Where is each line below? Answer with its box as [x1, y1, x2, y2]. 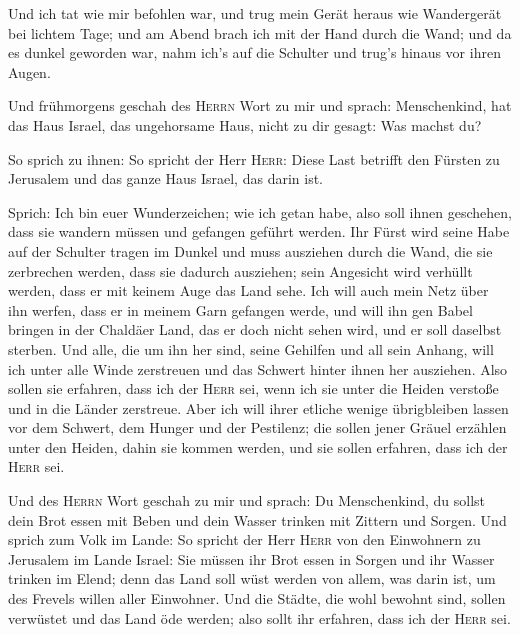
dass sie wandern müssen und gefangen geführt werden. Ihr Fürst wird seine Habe [8, 221, 510, 242]
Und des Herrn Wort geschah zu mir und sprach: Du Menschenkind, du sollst [8, 490, 486, 511]
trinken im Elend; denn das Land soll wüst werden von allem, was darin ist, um [8, 568, 496, 589]
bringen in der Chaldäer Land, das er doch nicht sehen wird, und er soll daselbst [8, 319, 502, 340]
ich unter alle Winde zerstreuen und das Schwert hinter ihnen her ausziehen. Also [8, 358, 508, 379]
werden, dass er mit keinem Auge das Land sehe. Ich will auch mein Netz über [8, 280, 489, 301]
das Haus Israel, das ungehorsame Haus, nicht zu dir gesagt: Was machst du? [8, 114, 482, 135]
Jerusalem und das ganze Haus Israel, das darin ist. [8, 168, 323, 189]
